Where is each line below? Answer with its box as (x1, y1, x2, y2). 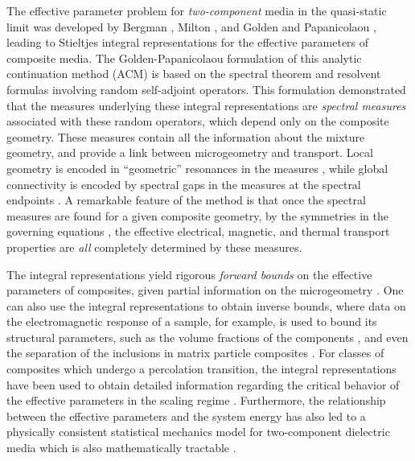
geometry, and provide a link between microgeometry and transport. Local (6, 144, 373, 161)
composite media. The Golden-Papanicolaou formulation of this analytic (6, 49, 362, 66)
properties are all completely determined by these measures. (6, 238, 302, 255)
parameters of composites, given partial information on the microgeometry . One (6, 282, 404, 298)
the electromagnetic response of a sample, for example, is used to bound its (6, 313, 377, 330)
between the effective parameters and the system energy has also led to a (6, 407, 366, 424)
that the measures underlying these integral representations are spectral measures (6, 97, 406, 113)
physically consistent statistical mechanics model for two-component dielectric (6, 423, 390, 440)
